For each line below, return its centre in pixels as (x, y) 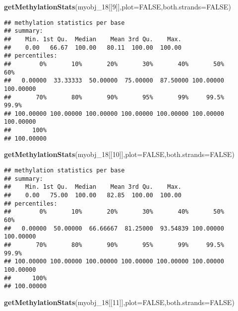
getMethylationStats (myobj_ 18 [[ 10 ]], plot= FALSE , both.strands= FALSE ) (119, 154)
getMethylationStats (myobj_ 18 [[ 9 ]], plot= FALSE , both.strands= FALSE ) (118, 6)
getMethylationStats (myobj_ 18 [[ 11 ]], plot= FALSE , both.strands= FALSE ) (119, 302)
